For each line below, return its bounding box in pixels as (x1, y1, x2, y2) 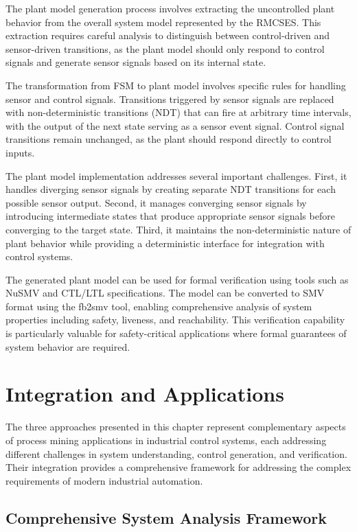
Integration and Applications (5, 380, 284, 408)
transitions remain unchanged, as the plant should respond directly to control (5, 132, 332, 146)
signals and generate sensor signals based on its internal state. (5, 55, 266, 69)
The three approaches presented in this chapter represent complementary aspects (5, 419, 346, 434)
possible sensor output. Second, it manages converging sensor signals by (5, 195, 307, 209)
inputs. (5, 145, 35, 159)
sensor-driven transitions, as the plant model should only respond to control (5, 41, 325, 56)
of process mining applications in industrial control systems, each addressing (5, 432, 327, 447)
